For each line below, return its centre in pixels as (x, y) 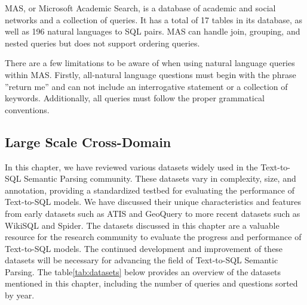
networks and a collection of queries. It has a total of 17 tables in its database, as (153, 19)
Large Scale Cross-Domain (88, 141)
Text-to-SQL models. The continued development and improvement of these (144, 248)
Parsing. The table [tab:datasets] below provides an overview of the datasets (143, 271)
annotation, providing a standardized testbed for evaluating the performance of (150, 190)
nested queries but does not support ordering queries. (102, 43)
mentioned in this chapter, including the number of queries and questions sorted (151, 283)
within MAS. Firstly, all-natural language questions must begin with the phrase (151, 74)
